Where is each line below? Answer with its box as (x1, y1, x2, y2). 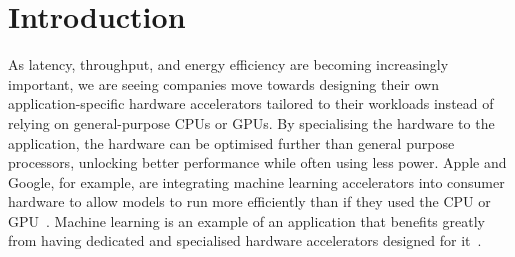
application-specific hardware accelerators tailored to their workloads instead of (8, 93, 494, 114)
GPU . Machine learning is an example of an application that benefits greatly (8, 210, 485, 231)
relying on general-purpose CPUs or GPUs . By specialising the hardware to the (8, 112, 495, 133)
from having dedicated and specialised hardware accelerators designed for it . (8, 230, 482, 251)
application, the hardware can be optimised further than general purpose (8, 132, 455, 153)
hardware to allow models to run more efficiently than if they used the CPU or (8, 191, 491, 212)
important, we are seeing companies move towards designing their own (8, 73, 439, 94)
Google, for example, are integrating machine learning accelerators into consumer (8, 171, 505, 192)
